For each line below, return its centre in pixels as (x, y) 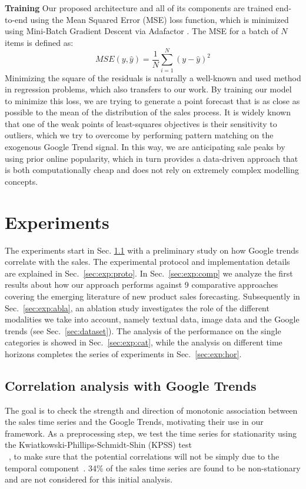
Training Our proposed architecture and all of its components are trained (139, 8)
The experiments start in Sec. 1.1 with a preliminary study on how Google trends (152, 250)
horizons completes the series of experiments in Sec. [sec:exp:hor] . (123, 353)
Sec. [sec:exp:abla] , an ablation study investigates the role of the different (137, 307)
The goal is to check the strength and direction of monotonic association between (151, 410)
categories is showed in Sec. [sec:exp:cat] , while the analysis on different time (144, 342)
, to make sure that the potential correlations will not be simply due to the (144, 456)
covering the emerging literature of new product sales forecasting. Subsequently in (152, 296)
